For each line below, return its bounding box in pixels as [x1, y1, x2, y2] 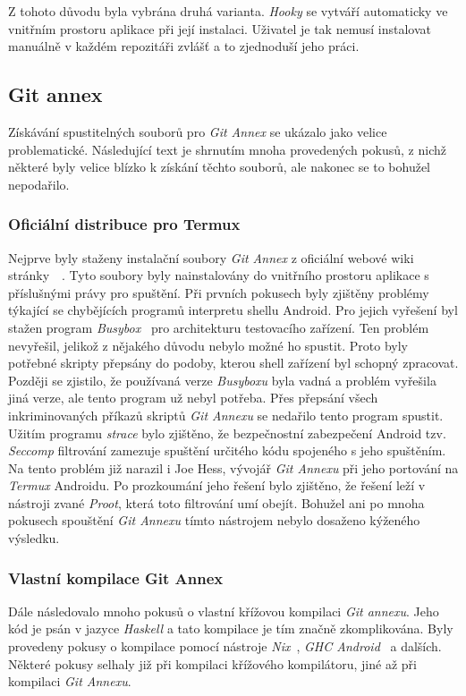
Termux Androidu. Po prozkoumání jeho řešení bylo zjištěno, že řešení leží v [8, 476, 426, 495]
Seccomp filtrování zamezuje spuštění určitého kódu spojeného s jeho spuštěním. [8, 441, 446, 460]
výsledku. [8, 529, 60, 547]
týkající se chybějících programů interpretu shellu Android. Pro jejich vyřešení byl [8, 301, 458, 319]
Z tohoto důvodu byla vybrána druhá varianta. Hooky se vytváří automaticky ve [8, 2, 448, 20]
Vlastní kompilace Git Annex [8, 566, 224, 589]
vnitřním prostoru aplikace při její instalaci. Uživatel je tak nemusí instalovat [8, 19, 431, 38]
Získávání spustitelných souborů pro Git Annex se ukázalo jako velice [8, 122, 387, 140]
